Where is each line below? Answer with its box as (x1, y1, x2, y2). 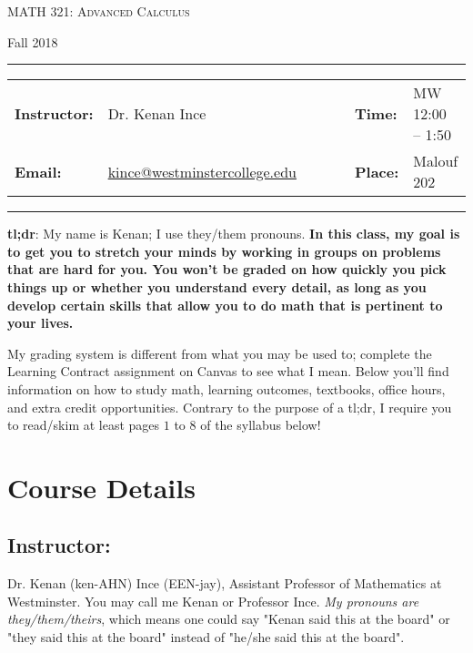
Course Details (7, 468, 196, 505)
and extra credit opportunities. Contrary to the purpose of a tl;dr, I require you (7, 397, 452, 416)
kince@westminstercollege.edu (107, 160, 297, 182)
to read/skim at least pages (7, 415, 160, 434)
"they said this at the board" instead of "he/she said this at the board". (7, 627, 405, 647)
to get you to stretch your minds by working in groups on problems (7, 241, 441, 260)
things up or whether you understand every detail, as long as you (7, 277, 427, 296)
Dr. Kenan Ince (107, 103, 206, 125)
